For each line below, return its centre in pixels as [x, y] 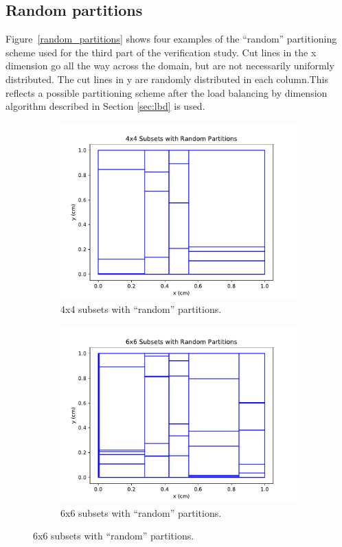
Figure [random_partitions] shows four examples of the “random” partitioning [171, 39]
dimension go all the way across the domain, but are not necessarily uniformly [170, 66]
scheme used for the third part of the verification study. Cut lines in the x [161, 52]
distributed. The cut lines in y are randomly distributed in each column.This [167, 79]
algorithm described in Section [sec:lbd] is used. [105, 106]
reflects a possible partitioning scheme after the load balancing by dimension [167, 92]
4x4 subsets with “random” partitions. [141, 309]
